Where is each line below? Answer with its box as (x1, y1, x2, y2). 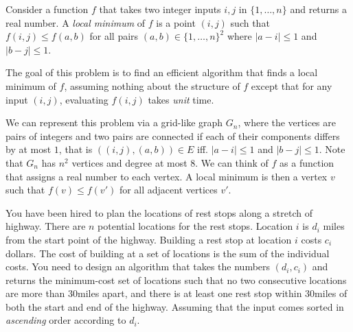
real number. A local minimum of (5, 15, 146, 29)
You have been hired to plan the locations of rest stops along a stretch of (5, 205, 312, 220)
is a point (156, 15, 196, 29)
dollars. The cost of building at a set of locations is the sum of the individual (5, 246, 330, 260)
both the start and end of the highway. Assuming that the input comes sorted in (5, 299, 344, 313)
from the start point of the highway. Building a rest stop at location (5, 232, 292, 246)
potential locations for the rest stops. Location (98, 219, 293, 233)
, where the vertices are (238, 115, 336, 130)
